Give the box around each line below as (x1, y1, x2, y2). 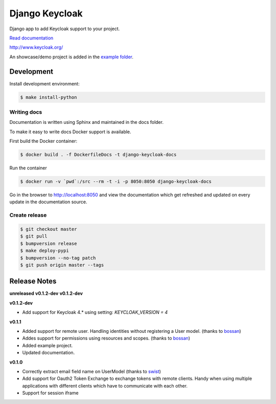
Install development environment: (9, 80, 80, 87)
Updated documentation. (22, 350, 75, 356)
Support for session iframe (22, 390, 79, 396)
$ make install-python (20, 94, 77, 100)
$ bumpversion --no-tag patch (20, 255, 96, 261)
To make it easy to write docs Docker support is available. (9, 129, 131, 135)
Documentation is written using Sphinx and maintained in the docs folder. (9, 119, 164, 125)
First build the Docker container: (9, 138, 78, 144)
